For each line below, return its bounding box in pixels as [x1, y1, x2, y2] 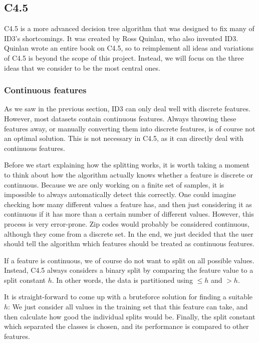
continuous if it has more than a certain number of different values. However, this [4, 209, 254, 219]
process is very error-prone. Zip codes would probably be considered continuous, [4, 218, 250, 229]
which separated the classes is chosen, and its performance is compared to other [4, 321, 249, 331]
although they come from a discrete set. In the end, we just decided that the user [4, 228, 253, 239]
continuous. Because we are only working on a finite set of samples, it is [4, 179, 224, 190]
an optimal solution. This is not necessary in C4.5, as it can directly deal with [4, 133, 244, 143]
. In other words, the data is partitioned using [52, 274, 193, 285]
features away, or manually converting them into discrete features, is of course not [4, 123, 255, 133]
